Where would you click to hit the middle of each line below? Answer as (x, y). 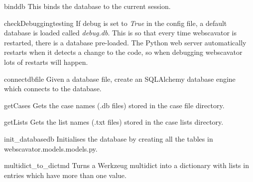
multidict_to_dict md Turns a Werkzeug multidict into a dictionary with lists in (126, 165)
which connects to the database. (53, 89)
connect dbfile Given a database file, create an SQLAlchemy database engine (120, 79)
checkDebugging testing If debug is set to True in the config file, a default (116, 23)
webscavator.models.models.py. (51, 148)
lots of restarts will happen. (46, 62)
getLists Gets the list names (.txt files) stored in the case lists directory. (114, 122)
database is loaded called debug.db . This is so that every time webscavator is (120, 33)
